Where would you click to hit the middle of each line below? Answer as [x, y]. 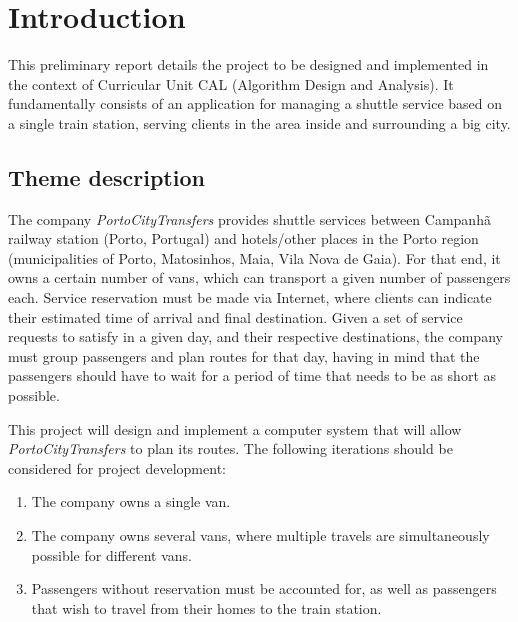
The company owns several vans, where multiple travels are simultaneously [260, 535]
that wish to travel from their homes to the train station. [206, 607]
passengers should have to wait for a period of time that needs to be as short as [252, 375]
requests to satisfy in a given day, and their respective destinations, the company [255, 336]
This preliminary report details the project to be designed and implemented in [248, 64]
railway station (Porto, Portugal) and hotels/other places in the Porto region [243, 238]
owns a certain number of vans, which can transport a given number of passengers [259, 277]
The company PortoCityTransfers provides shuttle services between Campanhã [249, 218]
